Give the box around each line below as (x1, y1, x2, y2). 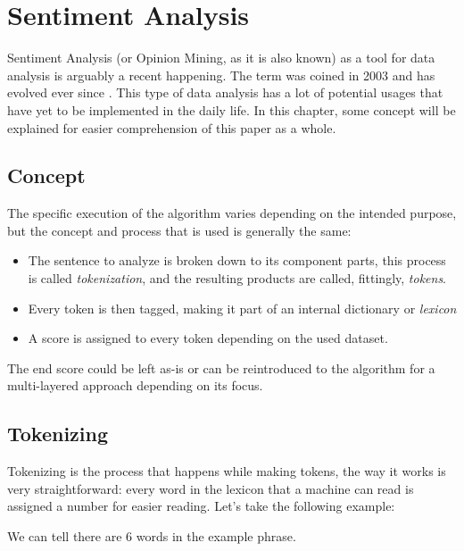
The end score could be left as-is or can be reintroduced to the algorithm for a (7, 358, 435, 377)
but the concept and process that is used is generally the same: (7, 221, 352, 239)
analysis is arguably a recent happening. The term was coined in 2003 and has (7, 65, 435, 84)
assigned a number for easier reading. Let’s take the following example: (7, 497, 395, 515)
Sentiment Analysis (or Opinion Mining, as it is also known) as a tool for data (7, 48, 435, 67)
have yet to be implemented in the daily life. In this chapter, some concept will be (7, 100, 456, 119)
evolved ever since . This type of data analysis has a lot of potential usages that (7, 83, 443, 102)
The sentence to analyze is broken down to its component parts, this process (28, 251, 446, 270)
